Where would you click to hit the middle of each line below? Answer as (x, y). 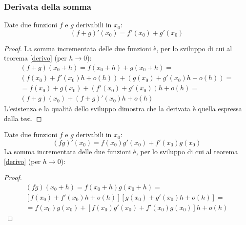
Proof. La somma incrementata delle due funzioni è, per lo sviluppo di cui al (118, 48)
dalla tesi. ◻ (23, 118)
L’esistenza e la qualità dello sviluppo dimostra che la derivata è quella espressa (123, 109)
